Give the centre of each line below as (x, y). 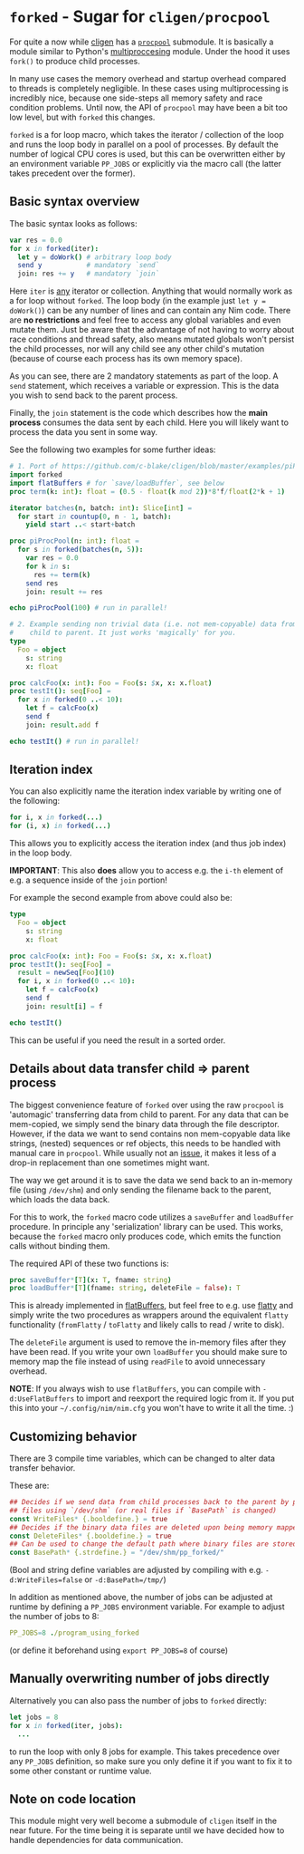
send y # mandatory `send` (89, 266)
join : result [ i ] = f (64, 1006)
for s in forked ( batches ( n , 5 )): (81, 550)
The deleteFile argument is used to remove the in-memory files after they (148, 1342)
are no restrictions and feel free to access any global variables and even (145, 320)
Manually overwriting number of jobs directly (139, 1679)
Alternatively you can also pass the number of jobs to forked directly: (138, 1700)
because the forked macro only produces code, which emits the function (145, 1236)
